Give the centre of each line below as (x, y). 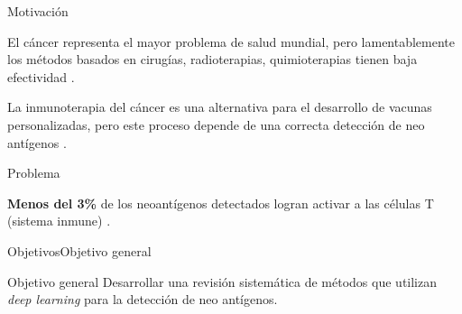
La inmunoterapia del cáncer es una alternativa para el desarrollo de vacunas (220, 107)
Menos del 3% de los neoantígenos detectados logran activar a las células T (221, 203)
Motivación (38, 11)
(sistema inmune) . (59, 221)
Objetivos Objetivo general (79, 250)
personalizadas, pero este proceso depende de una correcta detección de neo (216, 124)
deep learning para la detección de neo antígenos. (143, 299)
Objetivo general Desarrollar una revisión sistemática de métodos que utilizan (222, 281)
